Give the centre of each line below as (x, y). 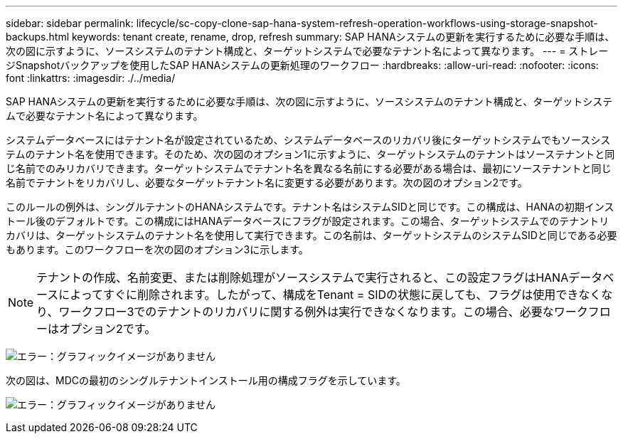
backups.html (38, 37)
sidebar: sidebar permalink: (70, 23)
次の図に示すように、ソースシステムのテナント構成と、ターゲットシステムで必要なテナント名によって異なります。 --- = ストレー (307, 51)
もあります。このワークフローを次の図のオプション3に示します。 (157, 249)
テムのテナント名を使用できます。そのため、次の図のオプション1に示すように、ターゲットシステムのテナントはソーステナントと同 (310, 154)
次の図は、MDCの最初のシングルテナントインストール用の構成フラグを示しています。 (206, 380)
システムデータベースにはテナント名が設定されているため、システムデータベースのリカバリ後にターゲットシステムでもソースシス (308, 140)
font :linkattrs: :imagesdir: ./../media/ (91, 78)
